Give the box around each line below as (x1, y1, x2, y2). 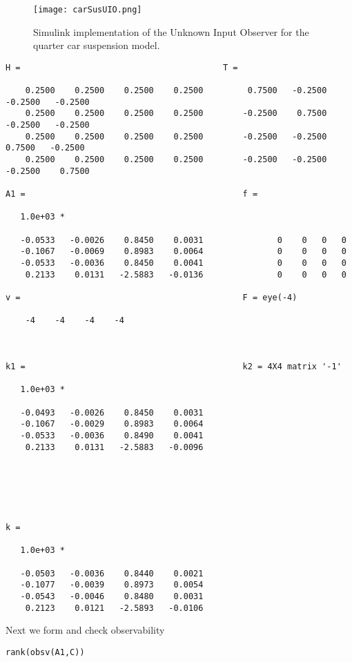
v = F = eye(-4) (6, 292, 297, 302)
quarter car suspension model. (33, 38, 160, 52)
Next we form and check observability (6, 623, 165, 637)
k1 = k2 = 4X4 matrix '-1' (6, 361, 342, 371)
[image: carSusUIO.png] (33, 5, 142, 14)
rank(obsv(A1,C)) (6, 647, 85, 657)
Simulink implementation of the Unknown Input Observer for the (33, 24, 309, 39)
